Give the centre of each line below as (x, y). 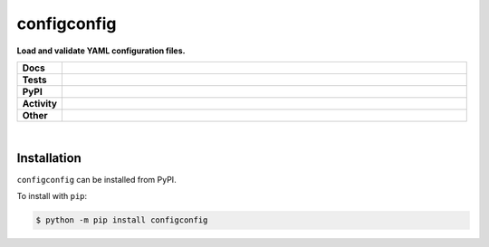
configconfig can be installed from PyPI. (96, 179)
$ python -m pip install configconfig (122, 220)
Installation (49, 158)
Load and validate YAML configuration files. (101, 51)
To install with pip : (52, 196)
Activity (40, 103)
